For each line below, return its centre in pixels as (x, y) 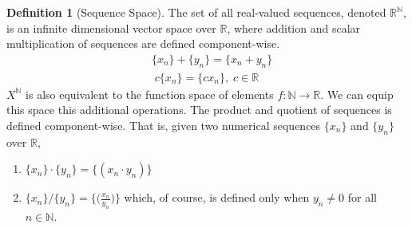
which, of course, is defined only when (217, 197)
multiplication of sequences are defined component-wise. (143, 43)
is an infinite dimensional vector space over (111, 28)
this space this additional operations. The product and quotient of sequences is (199, 110)
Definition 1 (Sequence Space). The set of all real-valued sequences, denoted (196, 12)
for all (362, 197)
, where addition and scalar (294, 28)
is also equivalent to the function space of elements (150, 94)
